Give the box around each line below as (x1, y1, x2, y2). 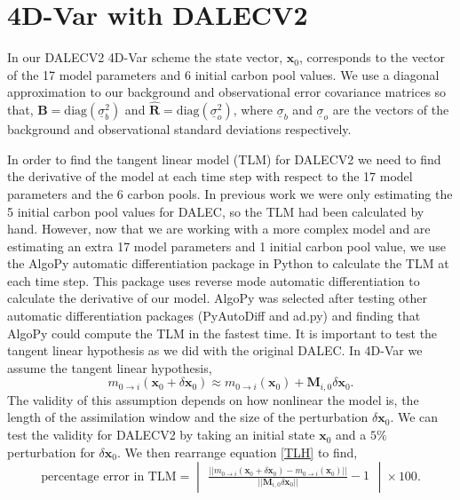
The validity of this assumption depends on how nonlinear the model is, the (7, 390, 419, 409)
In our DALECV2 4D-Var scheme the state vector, (7, 48, 283, 67)
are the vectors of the (332, 100, 449, 119)
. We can (390, 408, 439, 426)
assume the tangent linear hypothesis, (7, 358, 212, 377)
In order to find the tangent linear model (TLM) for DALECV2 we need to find (7, 149, 441, 168)
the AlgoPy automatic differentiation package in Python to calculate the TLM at (7, 254, 449, 273)
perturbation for (7, 442, 95, 461)
